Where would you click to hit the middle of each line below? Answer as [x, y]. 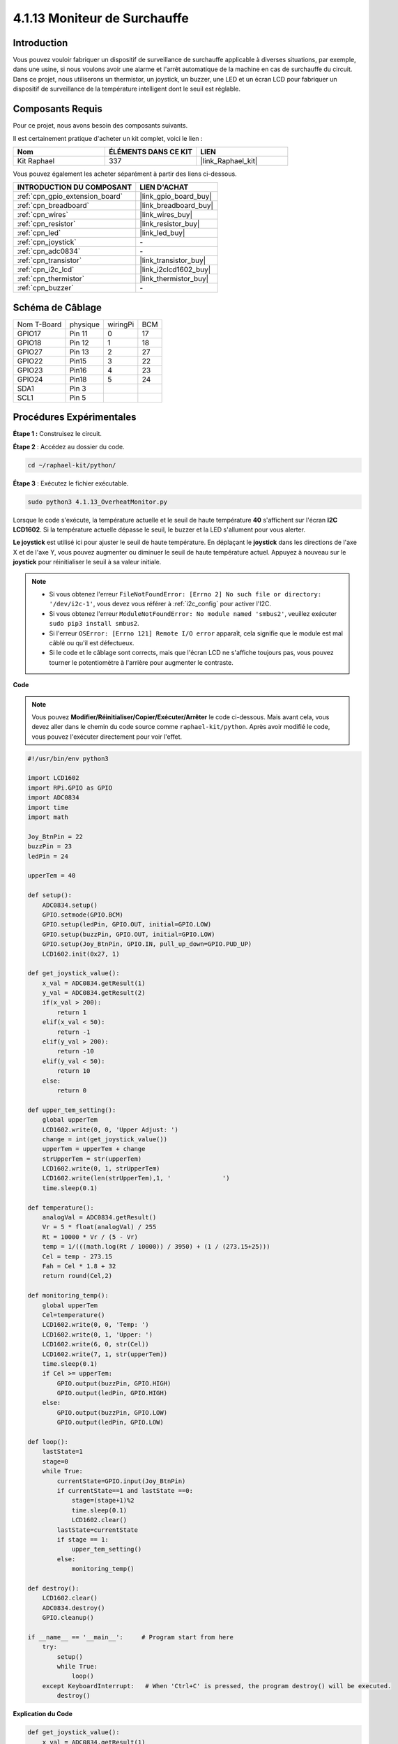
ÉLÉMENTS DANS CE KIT [151, 151]
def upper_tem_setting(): [72, 1110]
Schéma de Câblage [58, 307]
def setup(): [50, 895]
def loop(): [48, 1442]
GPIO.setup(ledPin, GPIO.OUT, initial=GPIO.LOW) [127, 925]
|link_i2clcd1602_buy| [175, 270]
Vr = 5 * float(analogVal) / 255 [99, 1227]
